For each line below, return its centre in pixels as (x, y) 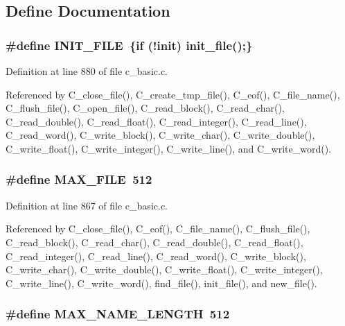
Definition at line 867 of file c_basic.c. (87, 205)
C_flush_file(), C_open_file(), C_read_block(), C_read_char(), (145, 108)
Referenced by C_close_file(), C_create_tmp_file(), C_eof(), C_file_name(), (173, 94)
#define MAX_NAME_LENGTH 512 (118, 314)
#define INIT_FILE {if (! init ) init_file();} (129, 45)
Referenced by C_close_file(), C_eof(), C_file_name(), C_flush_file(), (158, 229)
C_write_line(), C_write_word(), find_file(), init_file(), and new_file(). (161, 283)
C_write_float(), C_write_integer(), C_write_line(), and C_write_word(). (169, 148)
